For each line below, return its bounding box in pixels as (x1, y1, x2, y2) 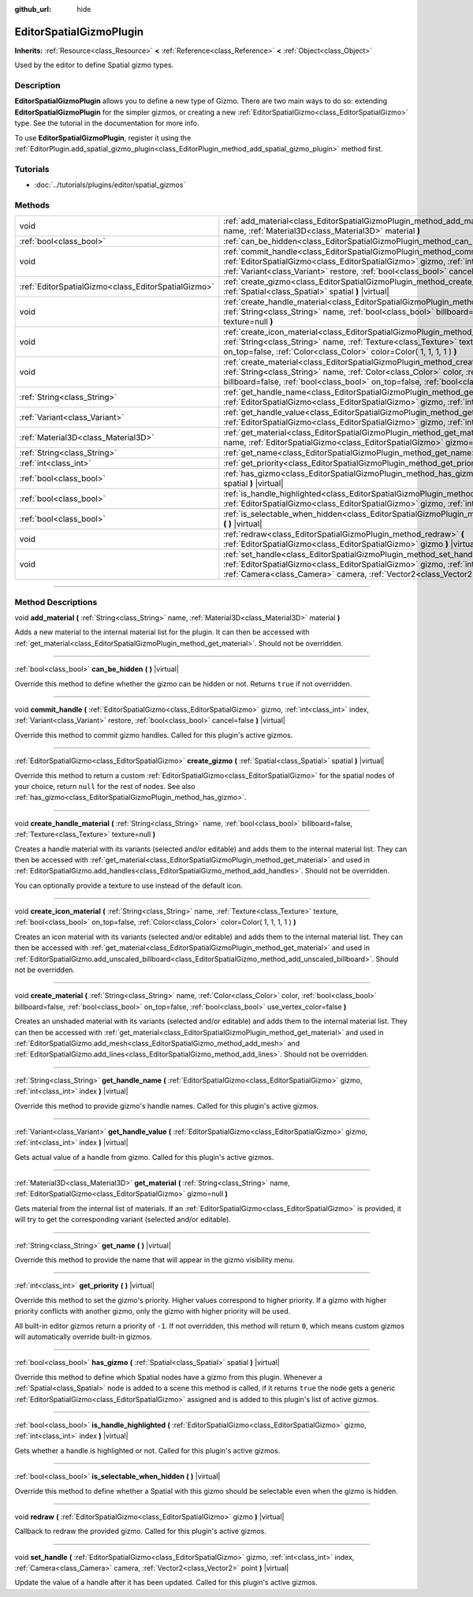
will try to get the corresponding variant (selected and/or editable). (14, 1215, 232, 1225)
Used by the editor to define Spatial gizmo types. (14, 60, 174, 70)
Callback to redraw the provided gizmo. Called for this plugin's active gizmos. (14, 1527, 267, 1536)
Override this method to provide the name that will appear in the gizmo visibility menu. (14, 1255, 295, 1265)
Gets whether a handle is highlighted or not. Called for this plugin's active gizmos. (14, 1446, 281, 1455)
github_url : (14, 5, 51, 13)
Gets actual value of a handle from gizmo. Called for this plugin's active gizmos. (14, 1152, 274, 1161)
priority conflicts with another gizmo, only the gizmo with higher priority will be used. (14, 1307, 291, 1316)
